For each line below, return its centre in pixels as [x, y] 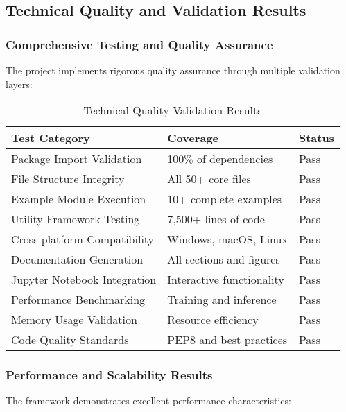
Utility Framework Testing [76, 219]
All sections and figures [224, 259]
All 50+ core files [209, 179]
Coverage [193, 138]
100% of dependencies [220, 159]
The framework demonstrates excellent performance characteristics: [148, 401]
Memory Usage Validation [74, 320]
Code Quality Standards [70, 340]
